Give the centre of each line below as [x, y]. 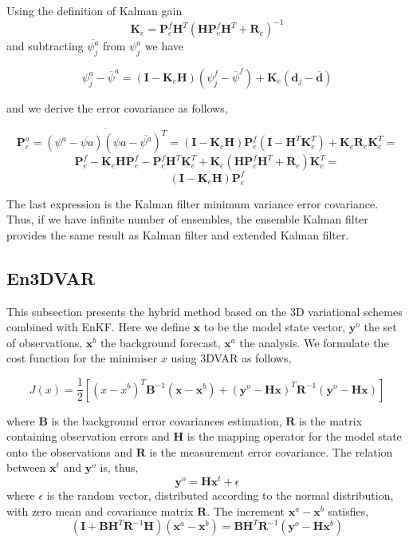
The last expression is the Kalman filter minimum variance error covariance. [193, 203]
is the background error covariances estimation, [167, 420]
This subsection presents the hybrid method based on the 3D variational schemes [204, 311]
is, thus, [119, 467]
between [26, 467]
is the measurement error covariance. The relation [271, 451]
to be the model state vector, [275, 327]
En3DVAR [51, 277]
